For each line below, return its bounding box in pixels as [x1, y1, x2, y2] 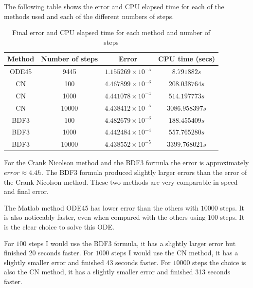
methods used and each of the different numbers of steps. [4, 11, 174, 21]
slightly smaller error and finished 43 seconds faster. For [4, 257, 171, 267]
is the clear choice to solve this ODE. [4, 221, 114, 231]
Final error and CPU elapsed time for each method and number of [12, 27, 211, 38]
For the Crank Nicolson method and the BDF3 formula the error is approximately [4, 157, 249, 168]
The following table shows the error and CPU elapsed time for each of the [4, 1, 224, 11]
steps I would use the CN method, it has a [111, 248, 238, 258]
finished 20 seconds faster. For [4, 248, 93, 258]
